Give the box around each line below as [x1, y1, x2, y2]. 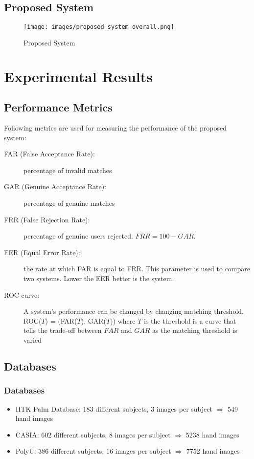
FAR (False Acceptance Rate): [4, 149, 95, 159]
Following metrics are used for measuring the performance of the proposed [4, 123, 227, 133]
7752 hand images [186, 446, 240, 456]
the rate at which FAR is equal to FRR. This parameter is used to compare [23, 263, 250, 274]
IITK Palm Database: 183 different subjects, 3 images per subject [15, 403, 212, 414]
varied [23, 334, 42, 345]
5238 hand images [185, 429, 239, 439]
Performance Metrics [4, 100, 113, 115]
